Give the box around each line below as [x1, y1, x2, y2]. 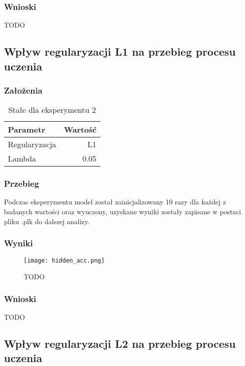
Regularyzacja [8, 138, 57, 150]
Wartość [64, 124, 96, 135]
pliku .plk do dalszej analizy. [4, 216, 90, 226]
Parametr [8, 124, 46, 135]
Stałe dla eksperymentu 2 [8, 104, 96, 116]
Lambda [8, 153, 36, 165]
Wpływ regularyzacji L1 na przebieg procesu [4, 44, 236, 59]
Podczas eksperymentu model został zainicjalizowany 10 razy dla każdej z [4, 197, 226, 207]
